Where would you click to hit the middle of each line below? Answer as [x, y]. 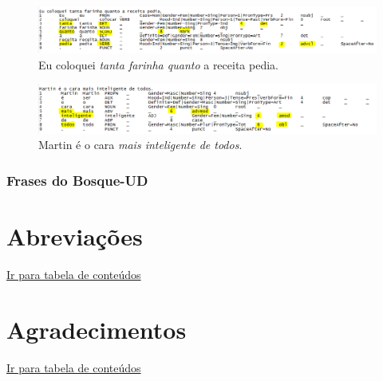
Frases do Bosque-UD [77, 180]
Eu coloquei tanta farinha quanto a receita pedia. [158, 64]
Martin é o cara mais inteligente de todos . [140, 145]
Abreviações [75, 236]
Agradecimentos [97, 329]
